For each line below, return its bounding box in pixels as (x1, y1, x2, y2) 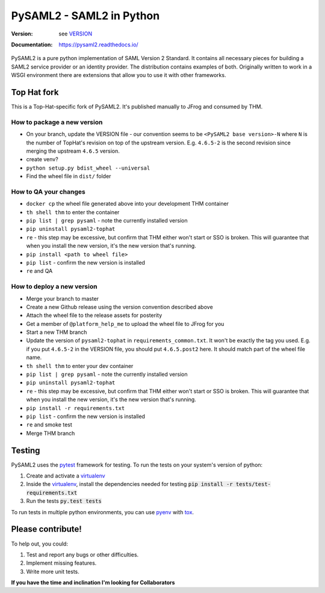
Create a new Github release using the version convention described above (26, 303, 213, 310)
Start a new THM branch (26, 328, 87, 336)
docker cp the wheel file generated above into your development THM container (26, 200, 229, 207)
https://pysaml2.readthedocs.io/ (58, 41, 138, 48)
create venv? (26, 156, 58, 163)
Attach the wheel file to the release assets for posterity (26, 312, 162, 319)
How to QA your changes (11, 187, 85, 195)
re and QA (26, 268, 53, 275)
